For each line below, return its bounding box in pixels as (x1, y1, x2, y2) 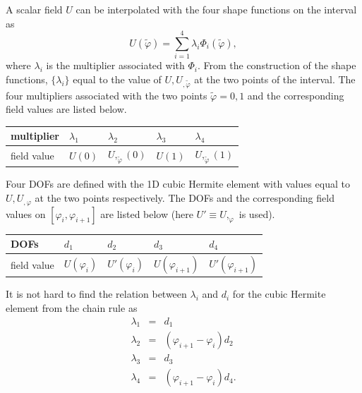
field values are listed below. (6, 102, 127, 116)
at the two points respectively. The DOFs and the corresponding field (35, 191, 334, 205)
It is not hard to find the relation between (6, 286, 187, 301)
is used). (239, 206, 275, 221)
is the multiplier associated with (46, 58, 185, 73)
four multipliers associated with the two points (6, 87, 207, 102)
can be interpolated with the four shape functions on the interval (76, 2, 357, 16)
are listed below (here (100, 206, 193, 221)
